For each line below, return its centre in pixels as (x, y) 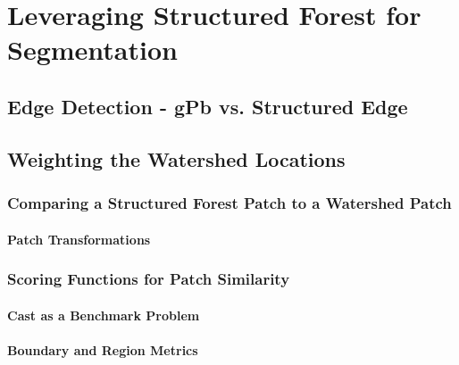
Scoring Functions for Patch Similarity (149, 279)
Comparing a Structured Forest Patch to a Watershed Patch (229, 203)
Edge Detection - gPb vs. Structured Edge (208, 106)
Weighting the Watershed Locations (176, 158)
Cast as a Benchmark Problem (104, 315)
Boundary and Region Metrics (103, 349)
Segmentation (92, 50)
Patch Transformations (79, 239)
